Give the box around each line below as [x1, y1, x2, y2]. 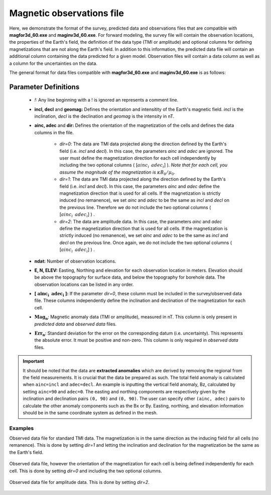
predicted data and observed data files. [34, 321, 117, 327]
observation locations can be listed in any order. [34, 281, 134, 287]
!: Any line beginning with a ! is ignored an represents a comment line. [34, 97, 179, 103]
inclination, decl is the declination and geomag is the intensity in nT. [34, 113, 175, 119]
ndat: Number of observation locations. [34, 258, 116, 264]
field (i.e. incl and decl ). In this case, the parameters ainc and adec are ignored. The [59, 148, 233, 154]
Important [23, 358, 45, 364]
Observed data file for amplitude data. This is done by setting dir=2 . [9, 479, 150, 485]
